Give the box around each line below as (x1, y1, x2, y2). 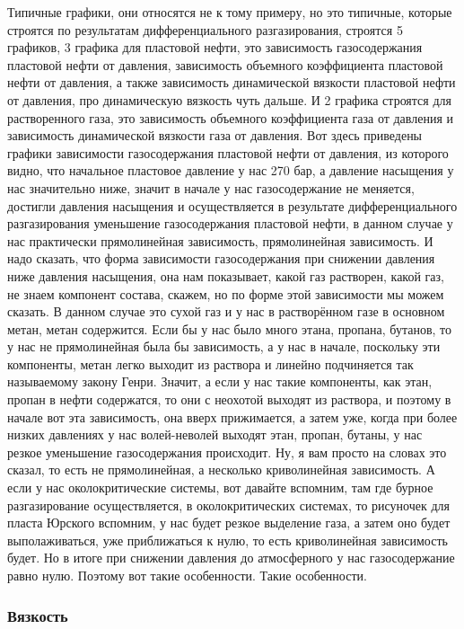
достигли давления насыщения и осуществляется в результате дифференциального (7, 196, 458, 215)
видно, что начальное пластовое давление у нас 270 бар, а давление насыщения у (7, 161, 454, 180)
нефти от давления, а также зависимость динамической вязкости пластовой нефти (7, 73, 456, 92)
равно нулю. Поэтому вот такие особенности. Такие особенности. (7, 566, 367, 584)
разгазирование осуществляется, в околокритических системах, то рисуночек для (7, 495, 450, 514)
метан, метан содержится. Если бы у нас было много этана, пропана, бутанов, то (7, 319, 452, 338)
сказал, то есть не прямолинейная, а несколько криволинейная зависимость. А (7, 460, 435, 479)
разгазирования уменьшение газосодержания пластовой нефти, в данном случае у (7, 214, 453, 233)
